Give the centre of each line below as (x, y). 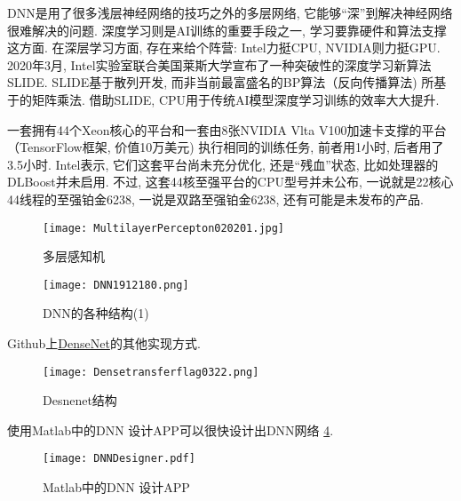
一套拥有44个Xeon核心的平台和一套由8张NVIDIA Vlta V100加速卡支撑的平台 (227, 129)
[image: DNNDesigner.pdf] (119, 459)
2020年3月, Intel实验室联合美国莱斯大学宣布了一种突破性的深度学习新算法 (219, 64)
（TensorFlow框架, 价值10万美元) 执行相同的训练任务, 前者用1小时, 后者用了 (226, 147)
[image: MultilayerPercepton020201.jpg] (164, 228)
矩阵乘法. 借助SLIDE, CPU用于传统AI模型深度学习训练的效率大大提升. (235, 99)
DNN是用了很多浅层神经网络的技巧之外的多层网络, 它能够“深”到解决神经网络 (230, 12)
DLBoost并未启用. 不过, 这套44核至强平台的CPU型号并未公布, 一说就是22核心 (230, 182)
